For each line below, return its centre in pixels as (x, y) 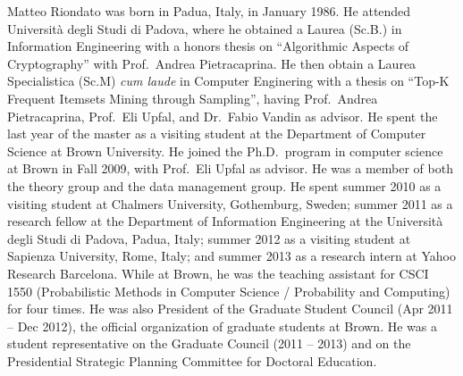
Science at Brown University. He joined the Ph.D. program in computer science (225, 150)
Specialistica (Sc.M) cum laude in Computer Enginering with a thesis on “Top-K (228, 81)
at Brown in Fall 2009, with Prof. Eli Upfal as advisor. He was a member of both (230, 168)
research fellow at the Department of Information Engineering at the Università (225, 221)
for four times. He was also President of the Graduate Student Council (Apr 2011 (230, 309)
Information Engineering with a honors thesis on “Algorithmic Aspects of (208, 46)
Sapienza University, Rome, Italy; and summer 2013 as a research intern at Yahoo (231, 256)
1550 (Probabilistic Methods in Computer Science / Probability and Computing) (229, 291)
